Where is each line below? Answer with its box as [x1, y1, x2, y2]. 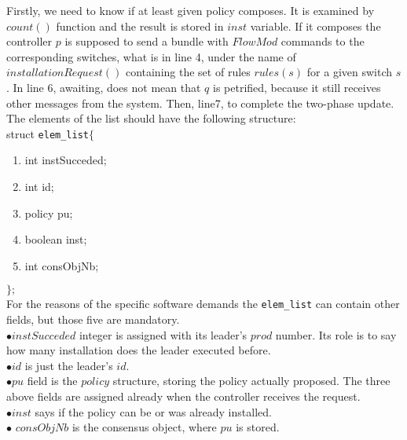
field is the [27, 372, 78, 389]
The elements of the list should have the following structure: [6, 110, 296, 126]
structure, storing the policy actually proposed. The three [112, 372, 390, 389]
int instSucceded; [24, 152, 107, 168]
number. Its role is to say [275, 326, 397, 343]
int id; [24, 178, 54, 194]
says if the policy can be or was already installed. [35, 403, 272, 420]
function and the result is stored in [56, 17, 224, 34]
